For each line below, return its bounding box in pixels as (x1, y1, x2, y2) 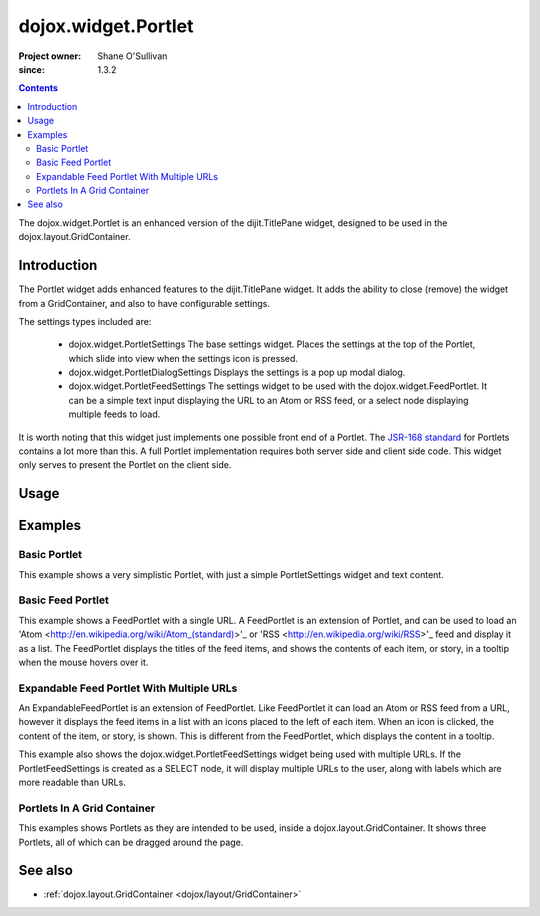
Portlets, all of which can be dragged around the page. (18, 836, 244, 848)
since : (18, 63, 45, 75)
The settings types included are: (18, 315, 152, 327)
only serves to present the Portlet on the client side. (18, 459, 232, 471)
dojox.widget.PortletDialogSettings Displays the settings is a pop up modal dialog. (68, 366, 406, 379)
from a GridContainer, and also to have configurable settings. (18, 297, 270, 309)
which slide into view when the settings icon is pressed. (68, 352, 299, 364)
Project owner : (18, 50, 82, 62)
